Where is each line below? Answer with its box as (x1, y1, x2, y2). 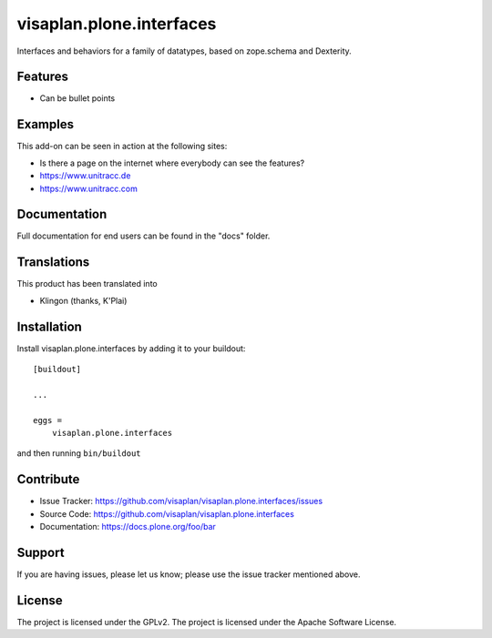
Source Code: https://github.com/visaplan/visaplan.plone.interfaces (39, 508, 295, 519)
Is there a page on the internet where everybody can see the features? (39, 157, 305, 168)
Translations (16, 255, 90, 270)
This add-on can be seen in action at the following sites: (16, 141, 228, 152)
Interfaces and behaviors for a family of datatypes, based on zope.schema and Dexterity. (16, 46, 353, 56)
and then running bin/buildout (16, 448, 141, 459)
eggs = (33, 415, 63, 425)
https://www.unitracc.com (39, 183, 138, 194)
